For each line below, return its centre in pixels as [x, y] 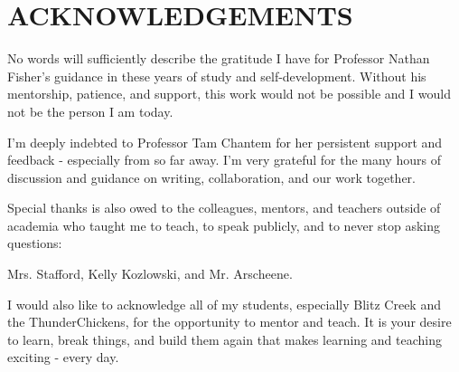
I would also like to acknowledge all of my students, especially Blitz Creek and [224, 304]
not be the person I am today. [90, 111]
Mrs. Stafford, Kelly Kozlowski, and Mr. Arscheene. [150, 274]
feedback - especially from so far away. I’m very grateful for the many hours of [224, 160]
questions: [35, 243]
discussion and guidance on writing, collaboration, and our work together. [211, 177]
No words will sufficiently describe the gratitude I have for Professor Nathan [219, 58]
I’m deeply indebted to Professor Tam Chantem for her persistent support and [225, 142]
